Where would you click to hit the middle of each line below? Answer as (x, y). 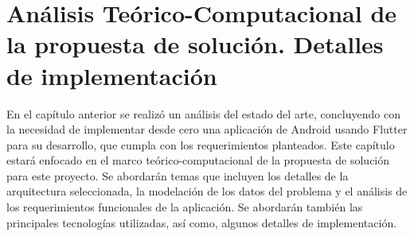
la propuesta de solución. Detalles (195, 44)
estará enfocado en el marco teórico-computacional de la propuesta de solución (198, 160)
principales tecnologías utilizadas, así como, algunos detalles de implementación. (202, 222)
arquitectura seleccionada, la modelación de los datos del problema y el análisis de (207, 191)
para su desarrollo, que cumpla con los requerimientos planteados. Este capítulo (201, 144)
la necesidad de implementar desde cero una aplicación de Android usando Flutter (207, 129)
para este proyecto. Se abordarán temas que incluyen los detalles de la (178, 175)
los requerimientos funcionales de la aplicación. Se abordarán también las (185, 207)
